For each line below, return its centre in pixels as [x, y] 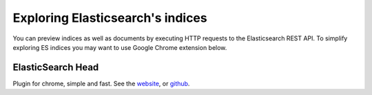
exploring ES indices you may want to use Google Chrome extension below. [120, 47]
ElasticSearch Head [56, 67]
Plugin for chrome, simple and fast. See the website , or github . [101, 83]
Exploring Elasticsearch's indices [110, 18]
